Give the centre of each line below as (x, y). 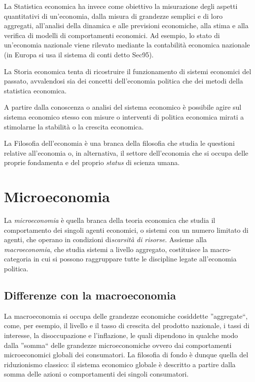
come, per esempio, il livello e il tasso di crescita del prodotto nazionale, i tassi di (127, 325)
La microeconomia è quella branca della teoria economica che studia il (110, 220)
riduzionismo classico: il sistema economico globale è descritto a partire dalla (120, 364)
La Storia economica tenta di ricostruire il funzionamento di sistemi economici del (128, 71)
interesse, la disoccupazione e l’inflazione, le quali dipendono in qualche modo (121, 335)
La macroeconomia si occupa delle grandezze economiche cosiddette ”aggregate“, (126, 316)
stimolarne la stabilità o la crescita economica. (74, 126)
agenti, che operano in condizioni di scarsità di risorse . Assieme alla (105, 239)
